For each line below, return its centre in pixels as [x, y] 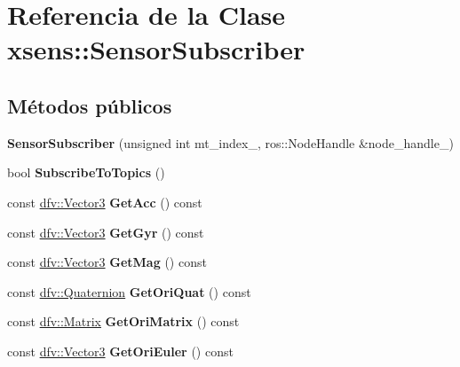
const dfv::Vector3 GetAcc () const [105, 202]
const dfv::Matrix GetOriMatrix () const [123, 321]
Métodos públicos [90, 105]
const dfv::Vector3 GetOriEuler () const [120, 351]
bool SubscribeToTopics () [86, 172]
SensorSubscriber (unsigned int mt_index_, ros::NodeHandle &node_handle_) [230, 142]
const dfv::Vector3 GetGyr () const [106, 232]
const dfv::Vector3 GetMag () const [107, 262]
